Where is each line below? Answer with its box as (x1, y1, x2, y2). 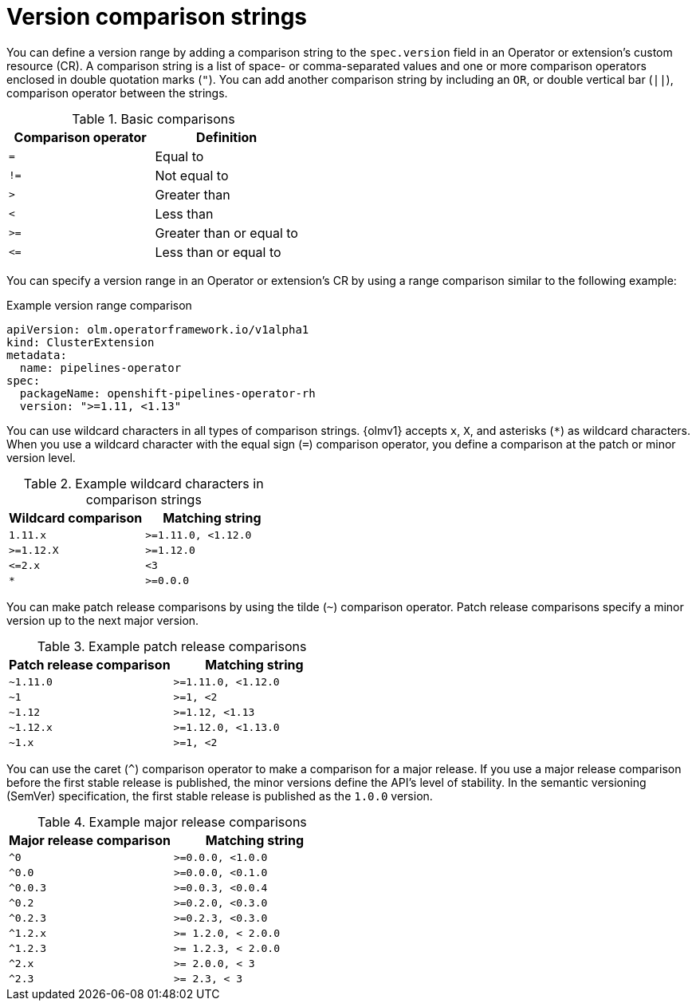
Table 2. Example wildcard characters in (23, 475, 264, 492)
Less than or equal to (155, 243, 281, 260)
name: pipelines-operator (19, 361, 182, 374)
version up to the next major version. (6, 613, 199, 627)
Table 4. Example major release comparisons (37, 813, 307, 830)
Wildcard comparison (9, 509, 143, 526)
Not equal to (155, 167, 229, 184)
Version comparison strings (6, 3, 308, 30)
